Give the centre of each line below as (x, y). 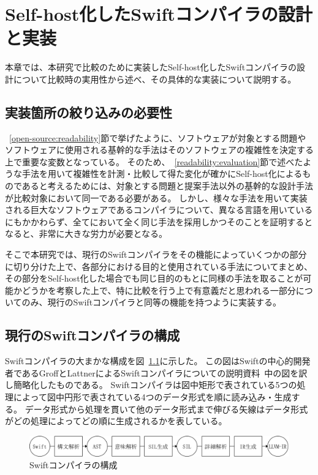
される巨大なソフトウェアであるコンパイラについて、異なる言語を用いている (159, 210)
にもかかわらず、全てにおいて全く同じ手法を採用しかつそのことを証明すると (159, 221)
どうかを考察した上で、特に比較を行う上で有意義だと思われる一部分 (159, 290)
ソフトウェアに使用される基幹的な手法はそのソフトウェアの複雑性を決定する (159, 150)
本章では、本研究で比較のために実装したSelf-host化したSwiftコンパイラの (151, 67)
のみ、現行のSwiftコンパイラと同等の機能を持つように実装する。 (152, 302)
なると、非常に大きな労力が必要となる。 (86, 234)
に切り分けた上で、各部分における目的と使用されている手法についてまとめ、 (159, 266)
